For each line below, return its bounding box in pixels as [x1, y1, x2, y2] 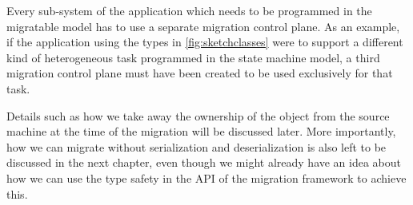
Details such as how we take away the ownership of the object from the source [6, 107, 390, 124]
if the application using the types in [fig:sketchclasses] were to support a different [6, 34, 403, 50]
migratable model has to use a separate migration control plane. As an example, [6, 18, 400, 34]
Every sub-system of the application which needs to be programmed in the [6, 2, 372, 18]
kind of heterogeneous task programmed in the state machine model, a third [6, 49, 380, 65]
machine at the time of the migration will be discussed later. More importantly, [6, 123, 396, 140]
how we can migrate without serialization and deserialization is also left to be [6, 138, 387, 155]
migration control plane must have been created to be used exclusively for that [6, 65, 393, 81]
